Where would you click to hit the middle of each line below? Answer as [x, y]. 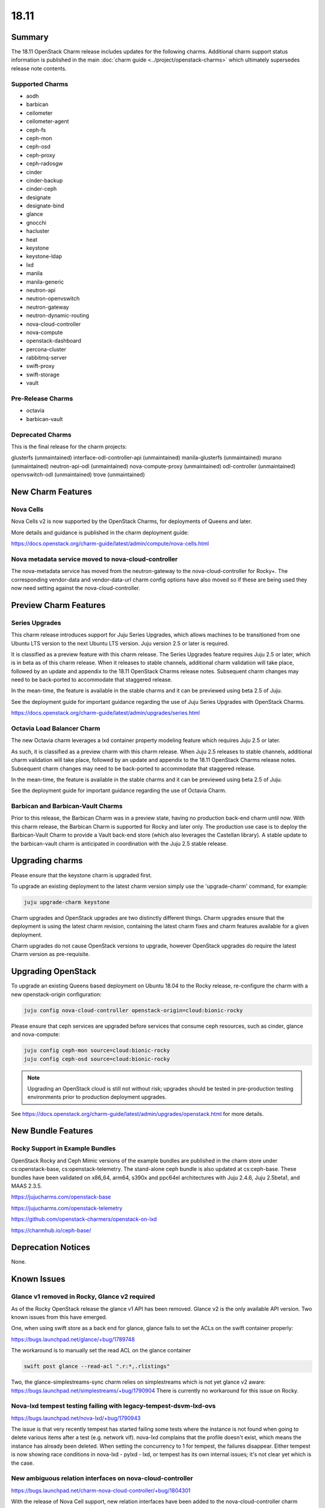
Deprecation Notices [51, 1248]
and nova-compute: [36, 1034]
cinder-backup [45, 180]
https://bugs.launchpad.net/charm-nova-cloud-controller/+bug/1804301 [101, 1491]
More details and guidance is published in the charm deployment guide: [100, 532]
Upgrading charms [47, 860]
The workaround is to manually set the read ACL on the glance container [101, 1351]
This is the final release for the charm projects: [69, 446]
